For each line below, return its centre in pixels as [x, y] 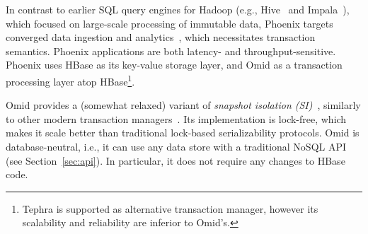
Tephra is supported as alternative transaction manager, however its [170, 208]
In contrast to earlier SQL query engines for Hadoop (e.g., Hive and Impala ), [178, 9]
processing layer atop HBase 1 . [70, 80]
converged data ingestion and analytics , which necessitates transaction [161, 37]
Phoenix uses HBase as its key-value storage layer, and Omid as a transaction [174, 65]
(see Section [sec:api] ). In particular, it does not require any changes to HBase [176, 160]
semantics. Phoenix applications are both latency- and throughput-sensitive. [171, 51]
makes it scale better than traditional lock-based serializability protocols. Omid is [183, 133]
